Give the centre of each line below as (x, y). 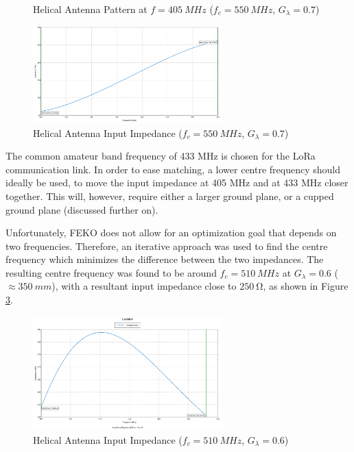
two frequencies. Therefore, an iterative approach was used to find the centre (167, 246)
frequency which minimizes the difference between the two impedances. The (165, 259)
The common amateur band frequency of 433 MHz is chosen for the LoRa (161, 156)
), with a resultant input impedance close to (144, 286)
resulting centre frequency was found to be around (111, 272)
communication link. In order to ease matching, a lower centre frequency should (173, 169)
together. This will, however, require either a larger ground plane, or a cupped (170, 196)
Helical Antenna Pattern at (90, 9)
